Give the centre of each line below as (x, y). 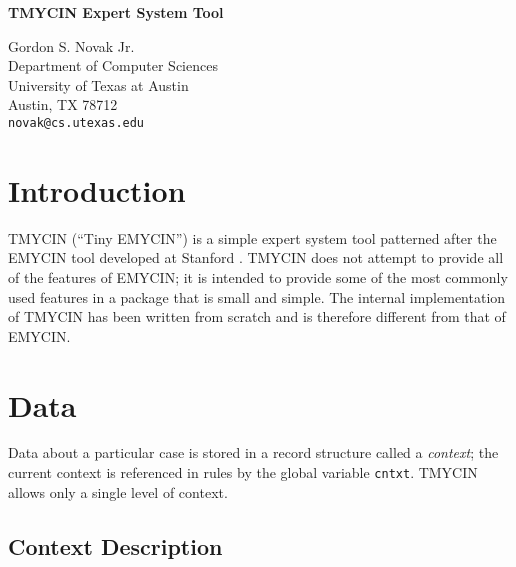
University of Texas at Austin (98, 84)
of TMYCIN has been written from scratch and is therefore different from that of (257, 316)
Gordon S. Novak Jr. (71, 45)
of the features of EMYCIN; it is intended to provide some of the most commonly (258, 276)
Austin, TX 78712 (63, 104)
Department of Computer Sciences (113, 65)
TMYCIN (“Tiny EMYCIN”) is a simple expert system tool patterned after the (252, 237)
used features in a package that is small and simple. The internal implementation (257, 296)
